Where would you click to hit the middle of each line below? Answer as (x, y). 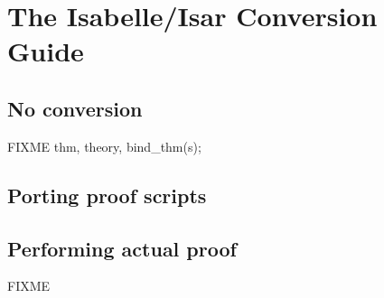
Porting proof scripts (107, 195)
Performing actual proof (122, 248)
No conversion (75, 108)
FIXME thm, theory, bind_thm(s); (104, 146)
